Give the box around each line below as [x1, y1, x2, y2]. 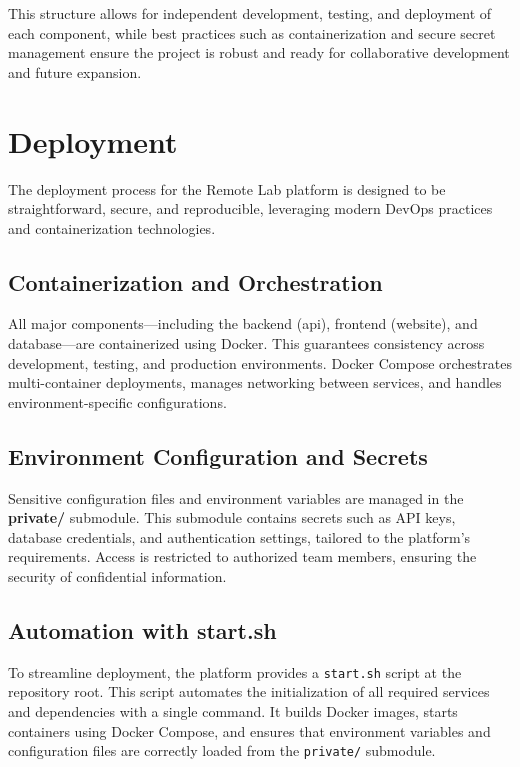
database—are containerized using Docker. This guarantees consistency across [8, 333, 485, 354]
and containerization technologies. [8, 217, 216, 238]
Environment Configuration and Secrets [8, 440, 428, 471]
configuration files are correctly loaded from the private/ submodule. [8, 740, 436, 761]
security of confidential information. [8, 566, 227, 587]
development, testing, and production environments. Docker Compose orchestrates [8, 352, 512, 373]
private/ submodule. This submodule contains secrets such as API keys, [8, 507, 456, 528]
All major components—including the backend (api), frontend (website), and [8, 313, 478, 334]
